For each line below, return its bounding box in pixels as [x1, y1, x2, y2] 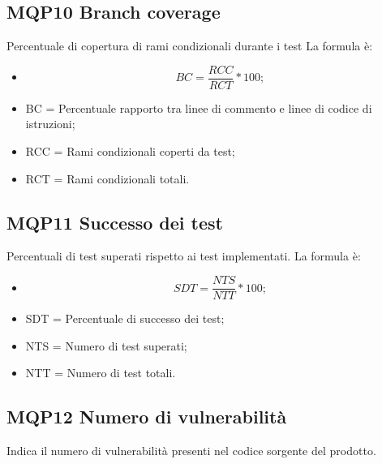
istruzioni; [25, 115, 75, 132]
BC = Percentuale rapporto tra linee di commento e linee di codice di [25, 99, 372, 116]
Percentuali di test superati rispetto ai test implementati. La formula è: [6, 247, 361, 264]
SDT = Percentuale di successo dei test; [25, 310, 225, 327]
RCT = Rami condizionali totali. [25, 170, 190, 187]
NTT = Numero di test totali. [25, 364, 176, 381]
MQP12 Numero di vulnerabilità [6, 404, 287, 429]
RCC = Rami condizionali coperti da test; [25, 143, 235, 160]
